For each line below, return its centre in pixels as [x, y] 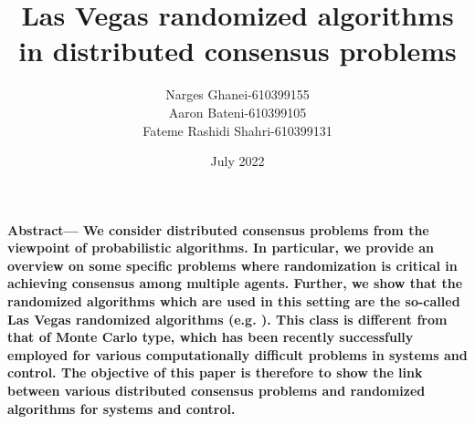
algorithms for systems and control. [121, 408]
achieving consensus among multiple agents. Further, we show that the [235, 283]
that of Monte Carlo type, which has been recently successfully [211, 337]
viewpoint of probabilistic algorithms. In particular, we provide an [221, 248]
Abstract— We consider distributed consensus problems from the [218, 229]
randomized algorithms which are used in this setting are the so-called [234, 301]
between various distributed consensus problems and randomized [216, 391]
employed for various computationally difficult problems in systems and [237, 354]
